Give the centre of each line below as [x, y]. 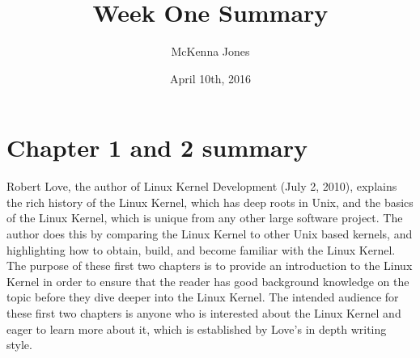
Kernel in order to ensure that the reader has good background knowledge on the [208, 281]
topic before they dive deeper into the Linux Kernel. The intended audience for [203, 297]
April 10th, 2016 [210, 78]
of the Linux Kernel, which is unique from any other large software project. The [205, 218]
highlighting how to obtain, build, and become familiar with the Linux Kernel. [201, 249]
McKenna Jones [210, 51]
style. [19, 345]
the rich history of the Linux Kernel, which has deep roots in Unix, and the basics [210, 202]
